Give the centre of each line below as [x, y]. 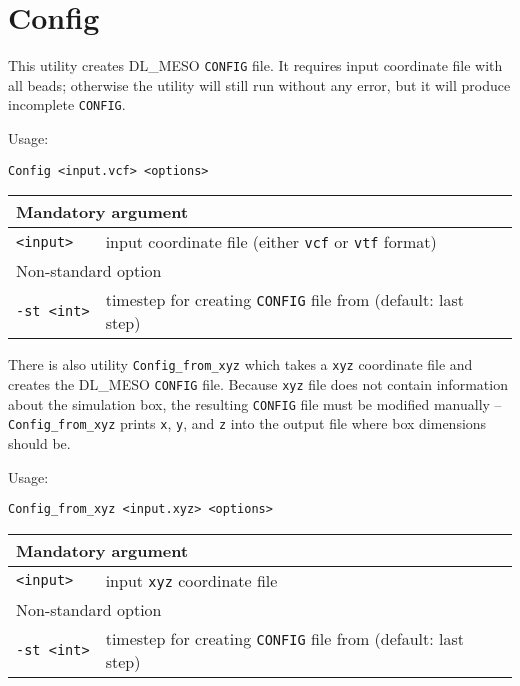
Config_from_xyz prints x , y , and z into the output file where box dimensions [247, 423]
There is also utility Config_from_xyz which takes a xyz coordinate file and [240, 364]
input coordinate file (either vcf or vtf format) [271, 242]
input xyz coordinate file [191, 580]
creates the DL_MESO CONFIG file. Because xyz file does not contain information [258, 383]
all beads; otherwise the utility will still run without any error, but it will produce [259, 84]
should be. [39, 442]
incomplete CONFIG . [67, 104]
